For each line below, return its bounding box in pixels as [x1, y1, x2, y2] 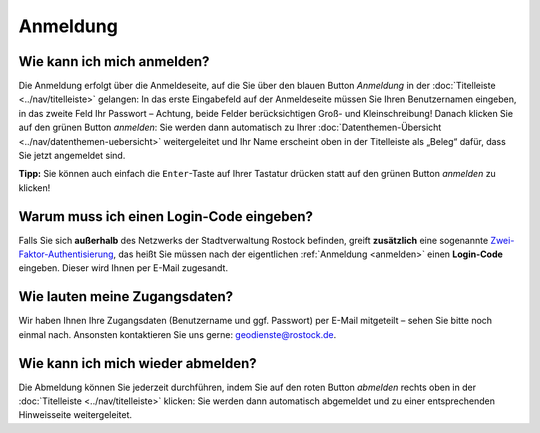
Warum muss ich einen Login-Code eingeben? [18, 208, 314, 225]
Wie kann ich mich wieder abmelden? [18, 355, 257, 372]
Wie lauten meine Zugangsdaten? [18, 288, 234, 305]
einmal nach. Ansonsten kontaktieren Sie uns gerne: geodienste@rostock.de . [18, 328, 337, 340]
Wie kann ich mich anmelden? [18, 53, 210, 70]
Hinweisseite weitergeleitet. [18, 409, 133, 421]
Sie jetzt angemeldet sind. [18, 150, 126, 162]
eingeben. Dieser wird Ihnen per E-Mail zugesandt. [18, 262, 229, 274]
